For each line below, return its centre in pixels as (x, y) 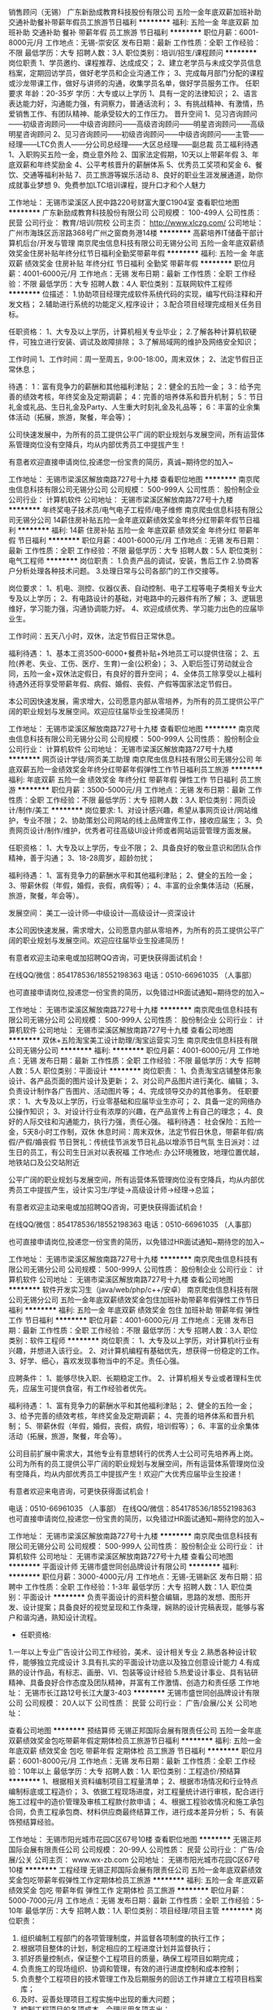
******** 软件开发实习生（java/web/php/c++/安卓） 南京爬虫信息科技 (126, 1290)
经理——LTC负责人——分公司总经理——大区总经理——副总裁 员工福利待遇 (133, 144)
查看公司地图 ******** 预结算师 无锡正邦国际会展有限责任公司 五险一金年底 (135, 1730)
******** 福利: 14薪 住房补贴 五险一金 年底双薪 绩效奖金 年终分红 (127, 530)
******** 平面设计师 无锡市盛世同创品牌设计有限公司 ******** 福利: (124, 1567)
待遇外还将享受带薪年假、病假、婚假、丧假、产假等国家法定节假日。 (122, 684)
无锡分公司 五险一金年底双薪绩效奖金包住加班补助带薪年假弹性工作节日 (141, 1300)
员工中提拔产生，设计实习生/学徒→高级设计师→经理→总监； (116, 1190)
